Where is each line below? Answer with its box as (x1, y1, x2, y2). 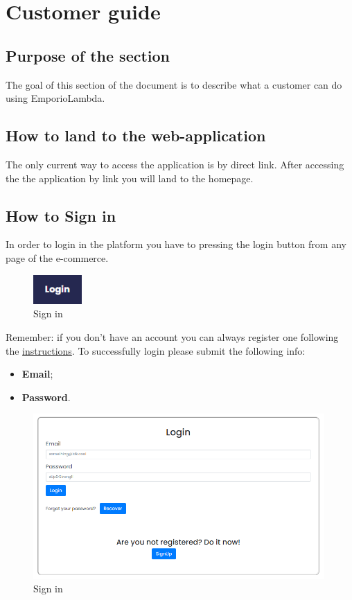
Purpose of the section (6, 44, 170, 66)
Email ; (21, 367, 53, 381)
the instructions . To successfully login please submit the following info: (6, 343, 306, 358)
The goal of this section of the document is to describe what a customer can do (6, 77, 342, 91)
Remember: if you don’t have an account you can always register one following (6, 330, 339, 344)
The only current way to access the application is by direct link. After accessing (6, 157, 344, 171)
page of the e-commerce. (6, 250, 109, 265)
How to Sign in (6, 204, 116, 226)
